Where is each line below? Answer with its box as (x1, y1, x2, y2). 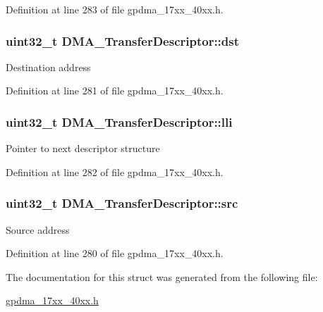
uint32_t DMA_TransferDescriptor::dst (6, 32, 240, 49)
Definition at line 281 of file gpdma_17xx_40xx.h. (6, 83, 224, 98)
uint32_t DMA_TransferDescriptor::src (6, 194, 238, 212)
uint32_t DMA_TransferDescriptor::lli (6, 113, 233, 130)
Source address (6, 222, 70, 237)
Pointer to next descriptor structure (6, 141, 160, 156)
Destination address (6, 59, 91, 74)
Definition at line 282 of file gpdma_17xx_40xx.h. (6, 164, 224, 179)
